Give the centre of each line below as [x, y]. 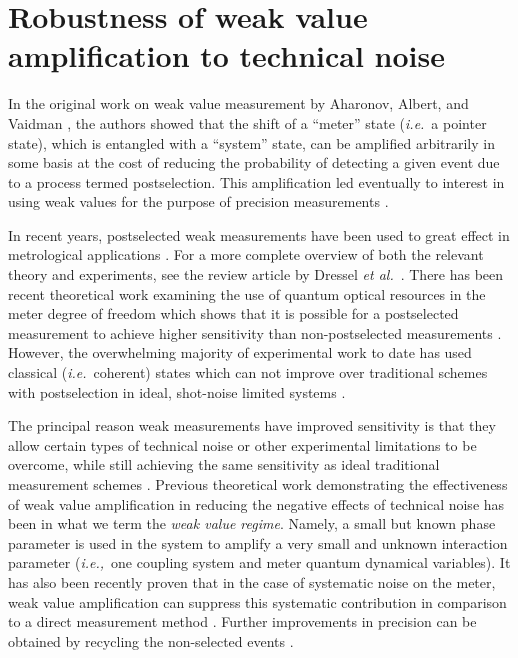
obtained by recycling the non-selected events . [151, 640]
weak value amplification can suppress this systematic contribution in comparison [257, 601]
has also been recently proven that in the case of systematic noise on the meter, [252, 581]
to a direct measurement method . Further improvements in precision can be [242, 621]
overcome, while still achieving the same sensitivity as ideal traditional [224, 464]
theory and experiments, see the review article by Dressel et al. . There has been [256, 274]
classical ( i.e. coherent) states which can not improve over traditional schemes [248, 372]
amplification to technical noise [226, 55]
